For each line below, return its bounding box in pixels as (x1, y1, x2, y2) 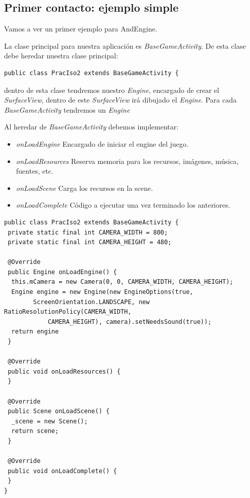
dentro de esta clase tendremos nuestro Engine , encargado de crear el (4, 84, 220, 95)
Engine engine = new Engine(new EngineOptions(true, (11, 288, 194, 296)
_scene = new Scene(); (11, 417, 88, 425)
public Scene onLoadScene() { (8, 408, 110, 415)
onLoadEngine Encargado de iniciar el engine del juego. (16, 138, 189, 149)
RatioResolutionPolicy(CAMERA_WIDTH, (4, 308, 132, 316)
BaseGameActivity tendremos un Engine (4, 104, 130, 115)
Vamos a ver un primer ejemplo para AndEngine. (4, 23, 158, 34)
